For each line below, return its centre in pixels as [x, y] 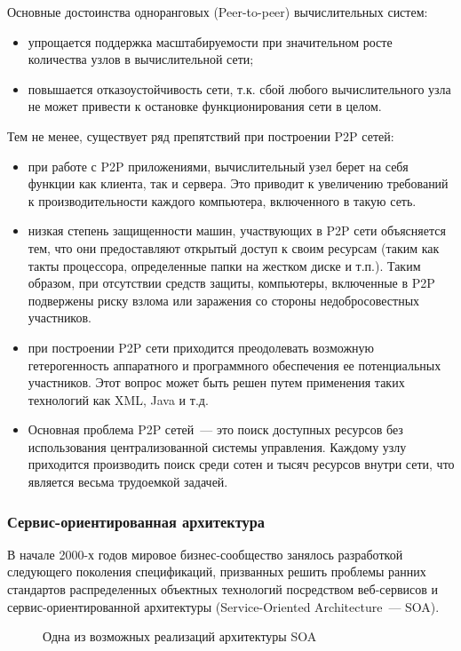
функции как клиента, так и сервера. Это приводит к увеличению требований [238, 183]
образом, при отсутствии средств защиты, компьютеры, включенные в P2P [231, 283]
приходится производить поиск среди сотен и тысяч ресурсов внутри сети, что [241, 464]
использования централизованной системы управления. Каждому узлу [217, 446]
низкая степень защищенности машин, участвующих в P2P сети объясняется [237, 230]
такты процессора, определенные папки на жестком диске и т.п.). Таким [224, 265]
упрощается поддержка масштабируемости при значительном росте [210, 41]
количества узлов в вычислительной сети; [141, 59]
